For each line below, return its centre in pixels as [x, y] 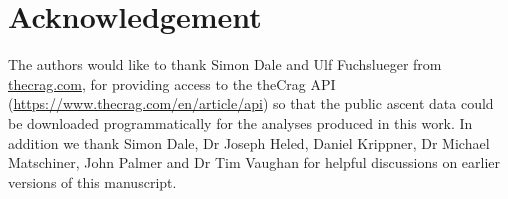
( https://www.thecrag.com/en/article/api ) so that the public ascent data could [251, 103]
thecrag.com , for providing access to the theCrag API [172, 83]
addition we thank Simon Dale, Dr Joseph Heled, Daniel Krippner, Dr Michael [249, 142]
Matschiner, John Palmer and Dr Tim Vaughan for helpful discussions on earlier [254, 162]
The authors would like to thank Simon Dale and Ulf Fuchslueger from [225, 64]
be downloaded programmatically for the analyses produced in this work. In [240, 122]
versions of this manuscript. [92, 181]
